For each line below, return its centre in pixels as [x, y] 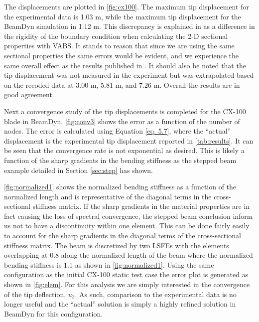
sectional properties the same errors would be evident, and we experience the [122, 55]
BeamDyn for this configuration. [54, 313]
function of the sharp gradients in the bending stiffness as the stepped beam [120, 160]
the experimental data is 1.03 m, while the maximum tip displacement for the [123, 16]
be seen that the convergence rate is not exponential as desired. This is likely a [124, 150]
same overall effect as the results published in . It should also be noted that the [125, 65]
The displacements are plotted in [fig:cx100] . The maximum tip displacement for [127, 6]
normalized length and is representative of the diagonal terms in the [108, 196]
